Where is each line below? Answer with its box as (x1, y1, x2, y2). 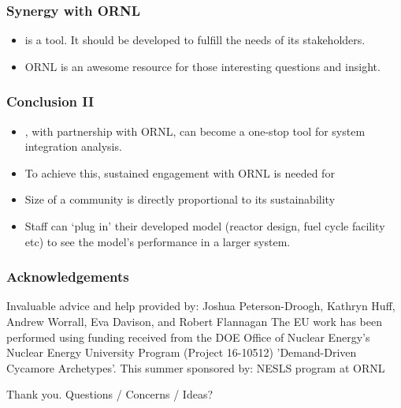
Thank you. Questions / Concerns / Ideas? (6, 386, 213, 402)
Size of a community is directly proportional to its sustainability (24, 191, 336, 208)
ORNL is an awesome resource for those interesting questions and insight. (24, 58, 381, 74)
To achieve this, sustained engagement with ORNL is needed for (24, 164, 335, 181)
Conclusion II (6, 92, 95, 111)
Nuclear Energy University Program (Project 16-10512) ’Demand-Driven (6, 344, 357, 361)
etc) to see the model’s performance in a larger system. (24, 233, 291, 249)
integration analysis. (24, 138, 122, 155)
